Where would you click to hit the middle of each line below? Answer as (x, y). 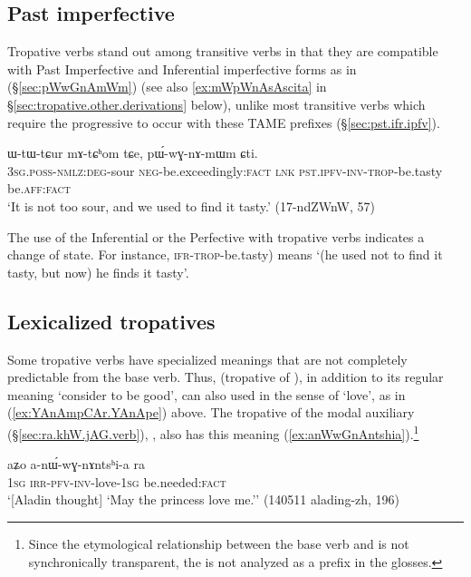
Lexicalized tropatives (111, 321)
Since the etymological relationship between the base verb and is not (219, 543)
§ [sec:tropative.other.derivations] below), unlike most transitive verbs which (216, 104)
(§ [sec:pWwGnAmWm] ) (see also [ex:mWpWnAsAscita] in (167, 87)
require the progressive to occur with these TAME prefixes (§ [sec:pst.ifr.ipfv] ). (224, 122)
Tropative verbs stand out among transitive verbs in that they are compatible (223, 51)
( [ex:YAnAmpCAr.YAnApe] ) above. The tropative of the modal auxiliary (211, 412)
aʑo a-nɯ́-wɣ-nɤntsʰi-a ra (76, 464)
